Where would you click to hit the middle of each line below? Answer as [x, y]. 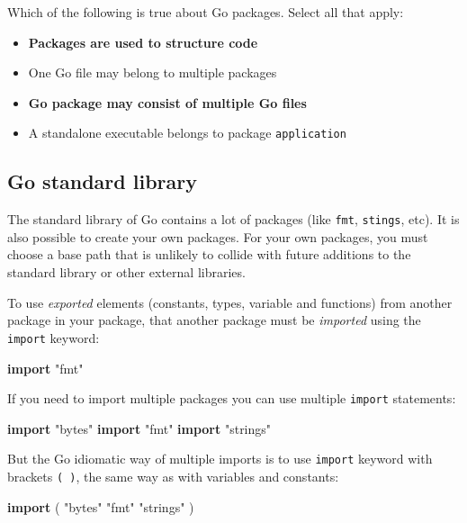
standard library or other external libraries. [126, 272]
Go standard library [102, 181]
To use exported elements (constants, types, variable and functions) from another [230, 302]
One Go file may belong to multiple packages [153, 72]
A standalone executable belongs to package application [187, 133]
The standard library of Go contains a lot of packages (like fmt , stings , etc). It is [233, 219]
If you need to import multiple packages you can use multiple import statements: [232, 398]
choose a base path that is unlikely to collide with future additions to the [209, 254]
